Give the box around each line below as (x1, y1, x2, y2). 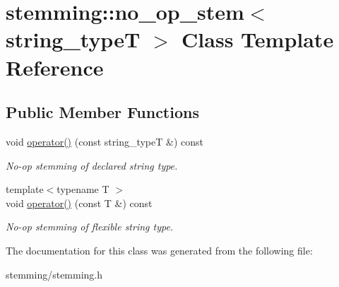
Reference (6, 52, 104, 81)
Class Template (182, 25, 334, 54)
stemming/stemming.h (6, 266, 103, 281)
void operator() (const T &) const (6, 195, 153, 210)
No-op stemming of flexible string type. (6, 219, 174, 234)
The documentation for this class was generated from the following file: (6, 242, 313, 257)
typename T (56, 182, 109, 197)
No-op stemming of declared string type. (6, 158, 178, 172)
